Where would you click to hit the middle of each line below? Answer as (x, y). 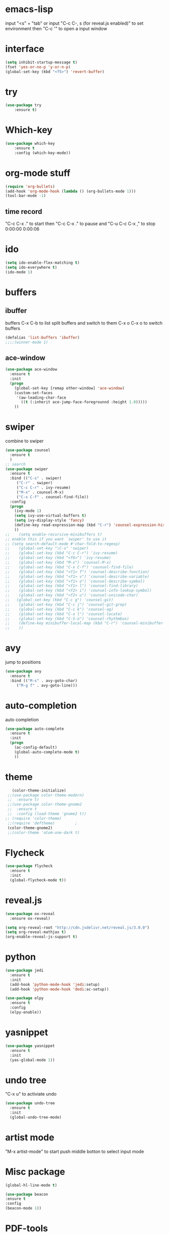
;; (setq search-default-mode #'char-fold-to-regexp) (63, 544)
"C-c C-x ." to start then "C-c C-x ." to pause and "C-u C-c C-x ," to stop (80, 224)
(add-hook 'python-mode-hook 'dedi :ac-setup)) (59, 989)
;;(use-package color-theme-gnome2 (45, 804)
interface (25, 49)
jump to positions (23, 662)
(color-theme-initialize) (39, 790)
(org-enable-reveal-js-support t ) (41, 937)
